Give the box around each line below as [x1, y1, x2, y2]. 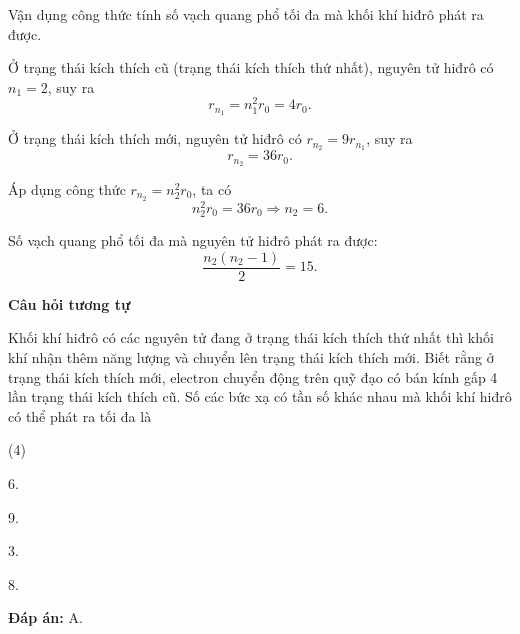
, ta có [192, 179, 232, 200]
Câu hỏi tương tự [8, 293, 131, 314]
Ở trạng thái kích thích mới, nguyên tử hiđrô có [8, 128, 302, 149]
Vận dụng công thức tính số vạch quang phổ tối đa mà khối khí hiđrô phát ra [8, 4, 484, 24]
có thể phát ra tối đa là [8, 405, 152, 426]
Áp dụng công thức [8, 179, 126, 200]
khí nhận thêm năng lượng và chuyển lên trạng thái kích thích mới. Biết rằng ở [8, 346, 494, 367]
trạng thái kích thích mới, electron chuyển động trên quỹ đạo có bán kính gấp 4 [8, 366, 498, 387]
